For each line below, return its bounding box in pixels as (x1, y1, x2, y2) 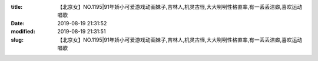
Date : (11, 19, 25, 26)
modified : (11, 28, 35, 35)
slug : (11, 36, 24, 43)
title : (11, 4, 23, 10)
